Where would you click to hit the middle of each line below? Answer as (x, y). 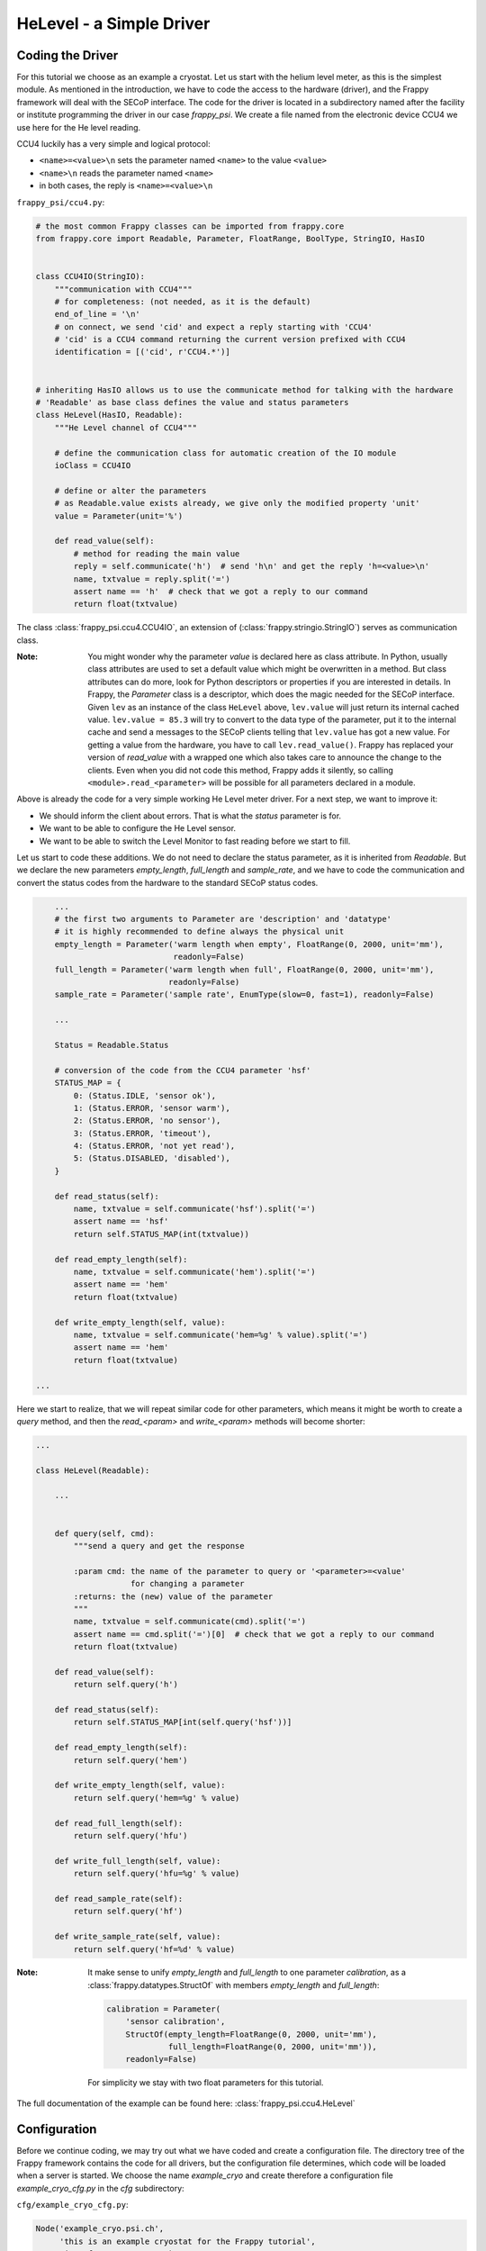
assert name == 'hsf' (121, 1221)
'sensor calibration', (175, 2022)
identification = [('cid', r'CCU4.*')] (143, 352)
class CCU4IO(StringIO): (90, 276)
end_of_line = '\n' (98, 314)
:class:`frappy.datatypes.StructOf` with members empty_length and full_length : (234, 1984)
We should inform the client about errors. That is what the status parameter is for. (190, 816)
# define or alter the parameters (130, 490)
